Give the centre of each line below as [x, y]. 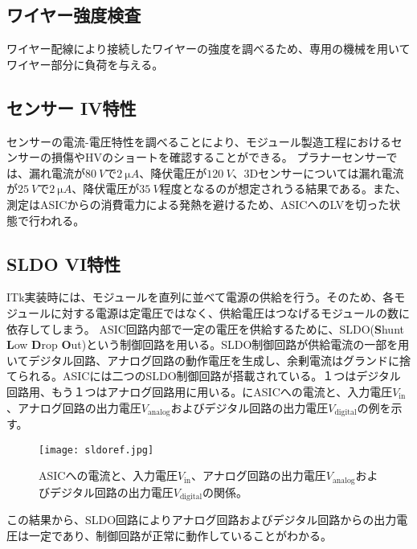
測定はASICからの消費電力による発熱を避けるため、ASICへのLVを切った [198, 204]
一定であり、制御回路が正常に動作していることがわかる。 [180, 535]
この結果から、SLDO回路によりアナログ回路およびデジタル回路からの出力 [202, 520]
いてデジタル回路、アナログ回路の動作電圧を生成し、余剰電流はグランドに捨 [209, 360]
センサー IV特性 [72, 107]
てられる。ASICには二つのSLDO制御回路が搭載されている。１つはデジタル [204, 376]
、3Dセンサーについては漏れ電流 [318, 172]
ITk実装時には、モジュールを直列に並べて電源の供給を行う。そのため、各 [200, 297]
